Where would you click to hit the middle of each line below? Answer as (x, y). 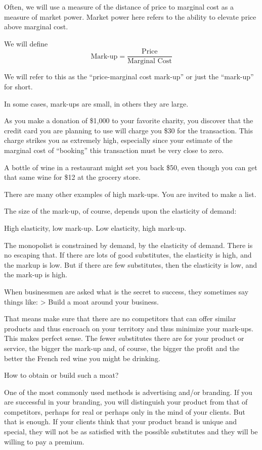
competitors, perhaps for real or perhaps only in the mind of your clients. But (125, 411)
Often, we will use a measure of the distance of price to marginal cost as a (119, 7)
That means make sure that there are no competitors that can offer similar (120, 318)
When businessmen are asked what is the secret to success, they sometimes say (126, 291)
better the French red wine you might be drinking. (82, 358)
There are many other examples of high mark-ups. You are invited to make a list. (130, 194)
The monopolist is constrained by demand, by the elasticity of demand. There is (128, 245)
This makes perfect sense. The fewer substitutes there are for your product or (124, 338)
